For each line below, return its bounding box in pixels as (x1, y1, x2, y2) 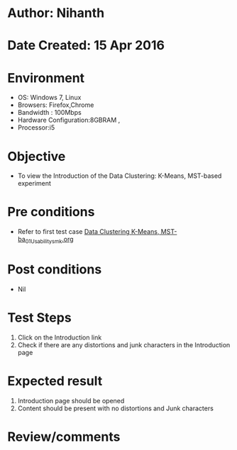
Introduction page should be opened (17, 396, 125, 405)
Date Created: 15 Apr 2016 (7, 38, 165, 54)
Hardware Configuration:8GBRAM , (17, 116, 121, 125)
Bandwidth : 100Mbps (17, 108, 82, 117)
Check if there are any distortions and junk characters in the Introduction (17, 340, 231, 349)
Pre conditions (7, 204, 95, 220)
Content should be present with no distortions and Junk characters (17, 404, 214, 412)
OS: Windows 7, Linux (17, 94, 82, 102)
